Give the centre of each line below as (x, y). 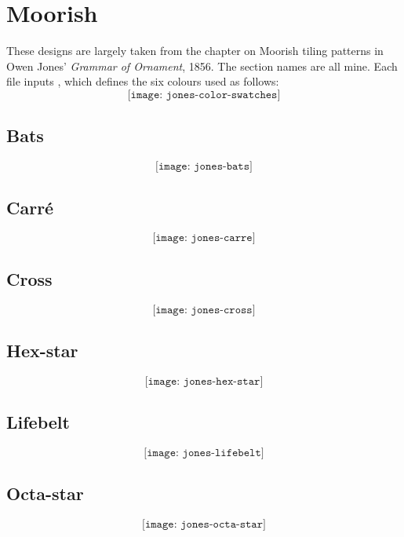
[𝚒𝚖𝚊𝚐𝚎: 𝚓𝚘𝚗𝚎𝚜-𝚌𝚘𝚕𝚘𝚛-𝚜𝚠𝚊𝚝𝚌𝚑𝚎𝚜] (204, 95)
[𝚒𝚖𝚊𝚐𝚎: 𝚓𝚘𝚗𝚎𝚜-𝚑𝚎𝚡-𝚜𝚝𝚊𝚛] (204, 381)
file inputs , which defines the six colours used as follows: (143, 81)
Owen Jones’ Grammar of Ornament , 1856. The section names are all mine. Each (202, 66)
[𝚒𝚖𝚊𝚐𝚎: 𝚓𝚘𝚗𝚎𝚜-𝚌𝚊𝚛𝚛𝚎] (204, 238)
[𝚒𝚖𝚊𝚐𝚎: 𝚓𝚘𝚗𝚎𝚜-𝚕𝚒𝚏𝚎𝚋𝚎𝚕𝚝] (204, 453)
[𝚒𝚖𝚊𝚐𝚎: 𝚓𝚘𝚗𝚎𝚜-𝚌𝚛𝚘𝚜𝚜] (204, 310)
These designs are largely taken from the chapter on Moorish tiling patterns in (195, 51)
